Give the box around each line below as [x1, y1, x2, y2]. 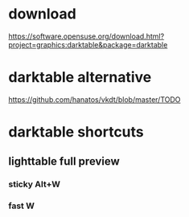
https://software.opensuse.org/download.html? [8, 31, 165, 41]
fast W [8, 200, 35, 211]
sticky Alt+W [8, 178, 60, 190]
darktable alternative [8, 68, 152, 87]
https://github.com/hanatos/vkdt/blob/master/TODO [8, 94, 181, 104]
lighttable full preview [8, 154, 121, 169]
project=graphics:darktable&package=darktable [8, 39, 168, 49]
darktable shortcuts [8, 123, 145, 141]
